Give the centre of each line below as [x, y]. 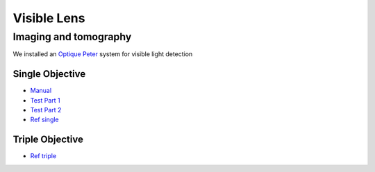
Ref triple [43, 156]
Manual [41, 91]
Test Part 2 [46, 110]
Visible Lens [49, 18]
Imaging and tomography [72, 37]
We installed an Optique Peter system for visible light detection [103, 54]
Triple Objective [48, 140]
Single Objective [49, 74]
